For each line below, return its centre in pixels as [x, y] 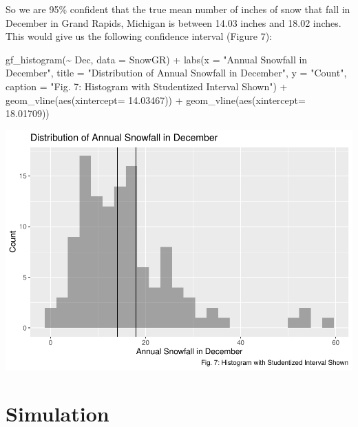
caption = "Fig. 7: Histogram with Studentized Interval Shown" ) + [147, 86]
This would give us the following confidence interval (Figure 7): [139, 36]
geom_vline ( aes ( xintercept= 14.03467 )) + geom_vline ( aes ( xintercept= [156, 100]
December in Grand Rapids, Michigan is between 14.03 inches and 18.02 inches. [173, 22]
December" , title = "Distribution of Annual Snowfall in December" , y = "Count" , [176, 73]
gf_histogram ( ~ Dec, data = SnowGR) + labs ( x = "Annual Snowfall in [157, 59]
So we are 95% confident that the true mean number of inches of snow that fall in [178, 9]
